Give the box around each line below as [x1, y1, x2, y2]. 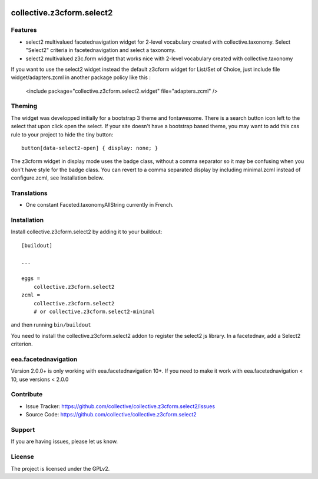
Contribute [11, 390, 43, 399]
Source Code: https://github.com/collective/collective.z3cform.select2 [25, 411, 197, 418]
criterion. [11, 340, 33, 348]
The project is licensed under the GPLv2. [11, 465, 110, 472]
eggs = [21, 275, 41, 282]
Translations [11, 189, 48, 197]
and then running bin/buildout [11, 321, 91, 328]
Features [11, 26, 37, 34]
